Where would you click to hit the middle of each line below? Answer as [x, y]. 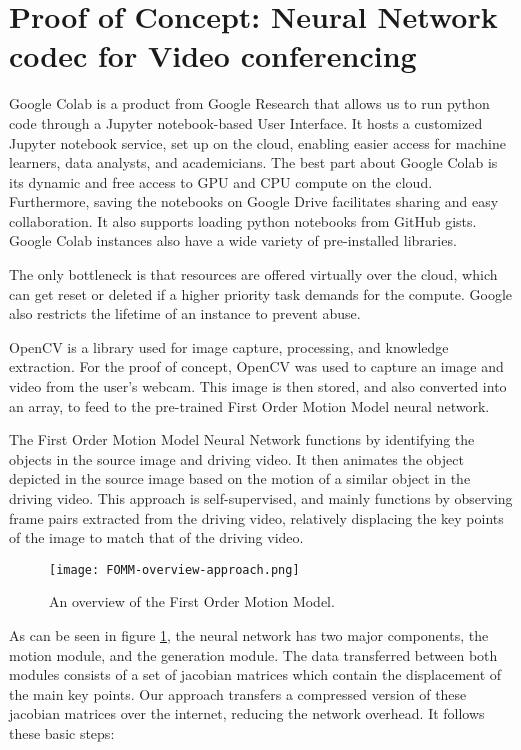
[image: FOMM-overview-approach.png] [174, 569]
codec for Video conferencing [213, 55]
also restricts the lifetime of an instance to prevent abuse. [185, 313]
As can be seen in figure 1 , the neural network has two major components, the [249, 635]
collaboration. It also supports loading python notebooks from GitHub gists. [243, 220]
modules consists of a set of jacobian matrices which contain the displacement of [255, 674]
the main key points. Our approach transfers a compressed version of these [238, 693]
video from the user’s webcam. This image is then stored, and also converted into [258, 386]
